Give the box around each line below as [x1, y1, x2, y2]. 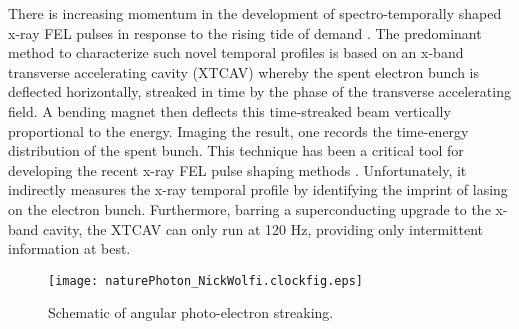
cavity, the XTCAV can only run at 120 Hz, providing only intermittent [43, 218, 483, 239]
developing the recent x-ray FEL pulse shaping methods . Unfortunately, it [8, 159, 467, 180]
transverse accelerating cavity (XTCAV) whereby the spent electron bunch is [8, 61, 480, 82]
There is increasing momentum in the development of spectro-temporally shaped [8, 3, 502, 23]
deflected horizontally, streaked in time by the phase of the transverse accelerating [8, 81, 511, 102]
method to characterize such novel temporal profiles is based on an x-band [8, 42, 464, 63]
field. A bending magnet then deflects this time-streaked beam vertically [8, 100, 451, 121]
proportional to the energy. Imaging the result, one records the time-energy [8, 120, 469, 141]
